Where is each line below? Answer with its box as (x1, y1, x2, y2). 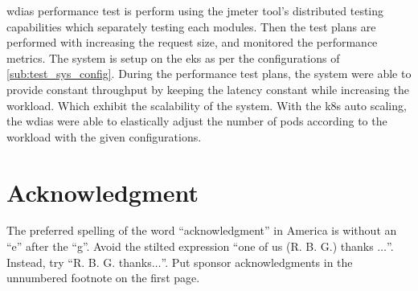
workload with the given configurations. (6, 128, 202, 145)
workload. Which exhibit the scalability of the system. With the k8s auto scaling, (6, 96, 407, 113)
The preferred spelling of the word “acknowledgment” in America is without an (6, 222, 397, 239)
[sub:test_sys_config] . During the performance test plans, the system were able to (6, 65, 412, 82)
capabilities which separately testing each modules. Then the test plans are (6, 18, 376, 35)
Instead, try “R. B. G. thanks (6, 253, 152, 270)
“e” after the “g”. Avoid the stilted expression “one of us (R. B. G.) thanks (6, 238, 374, 255)
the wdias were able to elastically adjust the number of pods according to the (6, 113, 387, 129)
